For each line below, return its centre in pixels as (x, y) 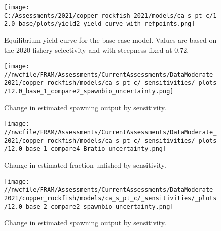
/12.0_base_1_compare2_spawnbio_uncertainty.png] (89, 92)
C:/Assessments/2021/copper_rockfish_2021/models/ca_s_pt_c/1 (111, 15)
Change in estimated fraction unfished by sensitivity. (85, 165)
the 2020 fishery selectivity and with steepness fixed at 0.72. (97, 50)
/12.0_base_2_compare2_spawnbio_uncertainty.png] (89, 207)
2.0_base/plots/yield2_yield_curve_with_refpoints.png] (100, 24)
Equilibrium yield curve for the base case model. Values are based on (111, 40)
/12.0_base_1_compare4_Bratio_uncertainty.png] (85, 149)
